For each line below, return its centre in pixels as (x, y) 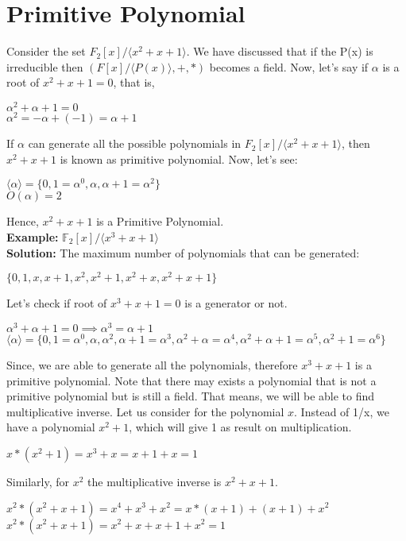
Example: (33, 236)
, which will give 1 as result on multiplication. (240, 427)
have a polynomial (51, 427)
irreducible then (45, 66)
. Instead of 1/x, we (342, 411)
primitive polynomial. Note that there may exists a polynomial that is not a (191, 380)
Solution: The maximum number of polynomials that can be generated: (183, 252)
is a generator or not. (236, 303)
